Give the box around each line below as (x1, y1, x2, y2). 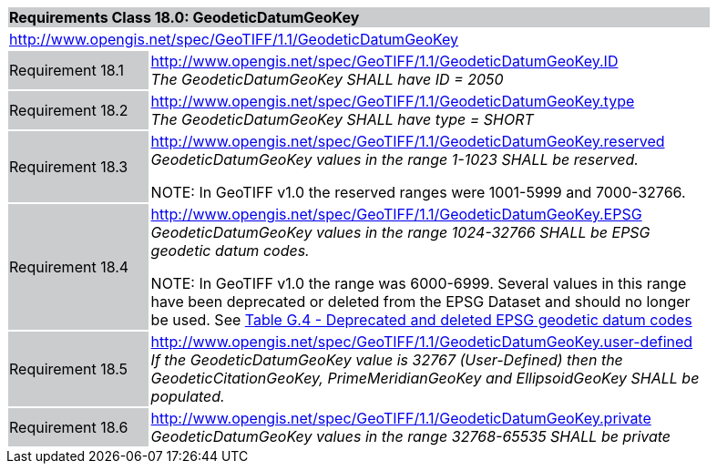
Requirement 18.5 (9, 360, 128, 378)
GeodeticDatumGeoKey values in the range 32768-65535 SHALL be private (150, 427, 671, 445)
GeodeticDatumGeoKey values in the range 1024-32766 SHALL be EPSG (150, 223, 650, 241)
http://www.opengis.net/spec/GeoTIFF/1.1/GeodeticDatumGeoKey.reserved (150, 132, 665, 150)
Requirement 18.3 (9, 158, 128, 176)
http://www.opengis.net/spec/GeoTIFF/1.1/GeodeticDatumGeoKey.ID (150, 52, 619, 70)
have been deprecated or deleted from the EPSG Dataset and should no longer (150, 292, 691, 311)
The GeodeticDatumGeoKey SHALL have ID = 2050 (150, 70, 504, 88)
